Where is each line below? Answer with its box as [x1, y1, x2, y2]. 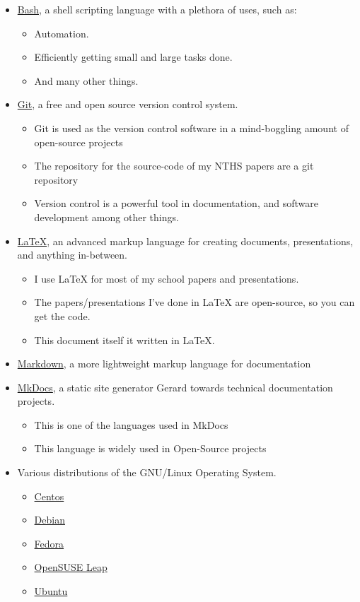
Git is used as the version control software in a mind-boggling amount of [34, 120, 349, 135]
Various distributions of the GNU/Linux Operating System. [17, 465, 277, 480]
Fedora [34, 536, 64, 550]
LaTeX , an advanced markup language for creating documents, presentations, [17, 233, 354, 248]
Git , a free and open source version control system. [17, 97, 238, 112]
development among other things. [34, 209, 179, 224]
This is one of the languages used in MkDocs [34, 417, 228, 432]
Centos [34, 488, 64, 503]
